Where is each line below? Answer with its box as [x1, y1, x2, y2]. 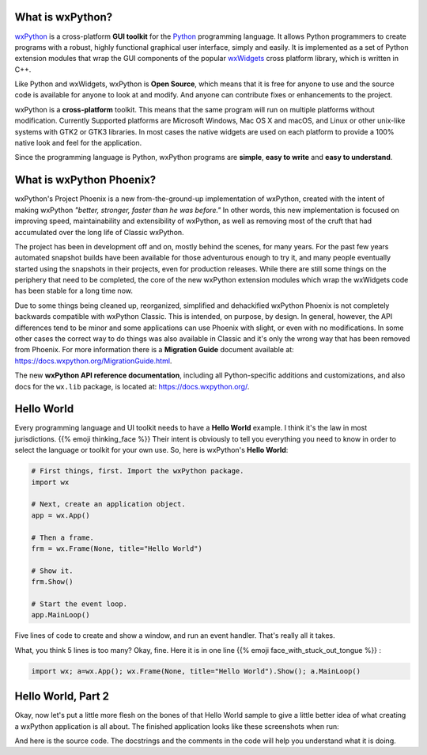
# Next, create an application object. [31, 499, 186, 509]
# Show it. [31, 566, 74, 575]
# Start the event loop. [31, 599, 128, 609]
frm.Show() [31, 578, 74, 586]
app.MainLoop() [31, 610, 90, 620]
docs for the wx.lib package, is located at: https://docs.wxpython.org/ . [14, 381, 250, 391]
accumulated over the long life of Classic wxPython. [14, 227, 185, 237]
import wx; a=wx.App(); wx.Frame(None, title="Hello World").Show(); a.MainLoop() [31, 666, 361, 676]
